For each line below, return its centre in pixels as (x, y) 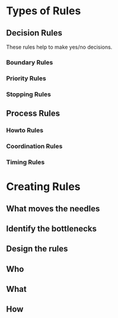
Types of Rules (44, 11)
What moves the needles (53, 209)
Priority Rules (26, 78)
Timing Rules (25, 162)
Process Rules (33, 114)
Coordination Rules (34, 146)
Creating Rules (44, 187)
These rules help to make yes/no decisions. (59, 47)
